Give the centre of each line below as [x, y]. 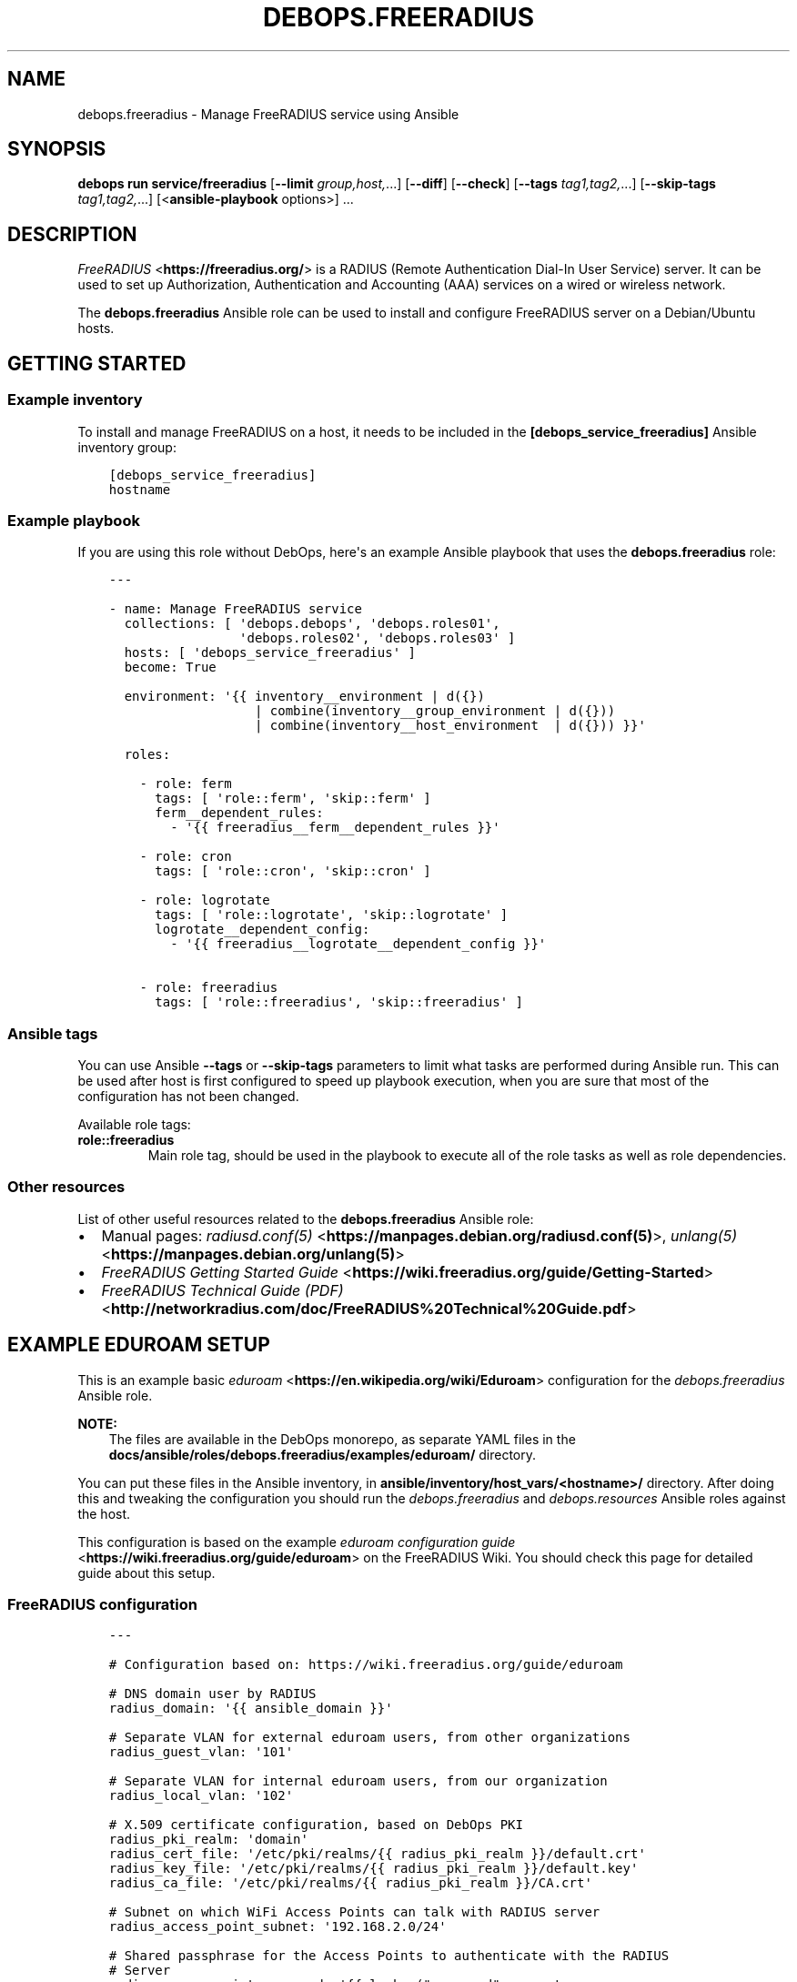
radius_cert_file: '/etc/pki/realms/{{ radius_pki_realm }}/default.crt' [377, 1854]
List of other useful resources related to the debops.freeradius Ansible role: [306, 1219]
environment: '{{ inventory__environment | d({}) [304, 697]
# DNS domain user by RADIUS [212, 1694]
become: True [170, 667]
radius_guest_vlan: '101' [201, 1752]
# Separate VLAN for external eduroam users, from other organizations [369, 1738]
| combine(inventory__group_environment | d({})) [435, 711]
